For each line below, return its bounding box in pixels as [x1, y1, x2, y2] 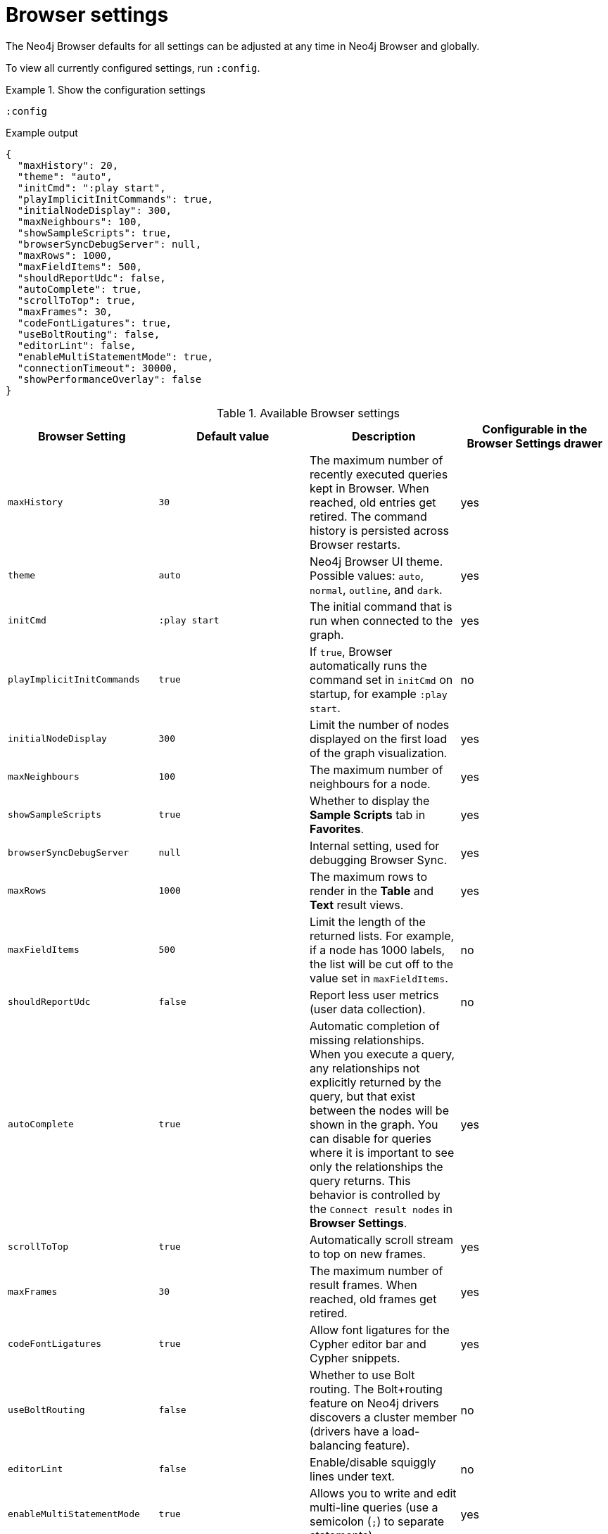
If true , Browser [310, 644, 393, 659]
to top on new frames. [310, 1246, 426, 1261]
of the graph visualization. [310, 745, 448, 760]
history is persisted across [310, 523, 450, 538]
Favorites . [310, 821, 364, 836]
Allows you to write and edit [310, 1485, 457, 1500]
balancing [310, 1438, 362, 1452]
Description [352, 429, 416, 443]
